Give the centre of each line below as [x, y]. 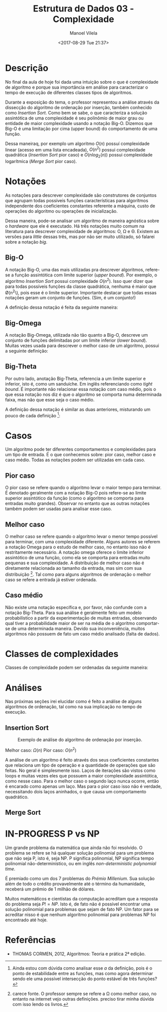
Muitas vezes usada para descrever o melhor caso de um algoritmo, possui [82, 346]
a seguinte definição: [27, 351]
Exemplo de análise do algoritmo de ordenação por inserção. [80, 740]
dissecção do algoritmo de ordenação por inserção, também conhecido [79, 107]
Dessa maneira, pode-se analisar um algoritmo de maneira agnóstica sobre [82, 221]
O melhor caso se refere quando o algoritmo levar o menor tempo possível [82, 536]
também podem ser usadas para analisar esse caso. [59, 509]
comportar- [148, 623]
